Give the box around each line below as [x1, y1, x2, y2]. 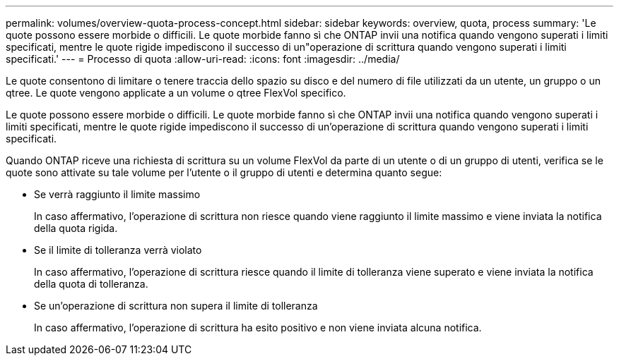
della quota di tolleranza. [34, 278, 148, 290]
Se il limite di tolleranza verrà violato [34, 244, 202, 256]
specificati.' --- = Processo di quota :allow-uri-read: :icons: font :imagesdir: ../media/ [6, 53, 400, 65]
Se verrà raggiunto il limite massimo [34, 188, 201, 200]
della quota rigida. [34, 222, 118, 234]
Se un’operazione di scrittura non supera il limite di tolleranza [34, 300, 318, 312]
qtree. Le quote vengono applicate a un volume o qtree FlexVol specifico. [6, 87, 346, 99]
